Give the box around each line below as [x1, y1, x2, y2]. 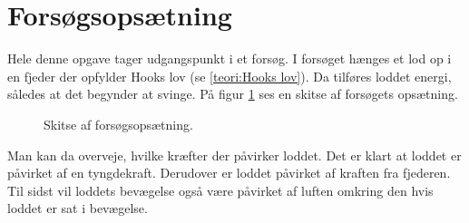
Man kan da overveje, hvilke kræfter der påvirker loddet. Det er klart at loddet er [7, 145, 462, 164]
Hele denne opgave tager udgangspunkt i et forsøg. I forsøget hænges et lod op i [7, 49, 452, 68]
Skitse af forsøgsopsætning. [44, 114, 193, 133]
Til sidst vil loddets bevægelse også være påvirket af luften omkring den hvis [7, 180, 434, 199]
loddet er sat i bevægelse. [7, 199, 148, 218]
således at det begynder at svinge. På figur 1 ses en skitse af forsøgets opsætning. [7, 84, 458, 103]
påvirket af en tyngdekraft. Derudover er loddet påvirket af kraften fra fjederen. [7, 163, 451, 182]
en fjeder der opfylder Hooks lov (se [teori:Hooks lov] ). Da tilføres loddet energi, [7, 66, 452, 85]
